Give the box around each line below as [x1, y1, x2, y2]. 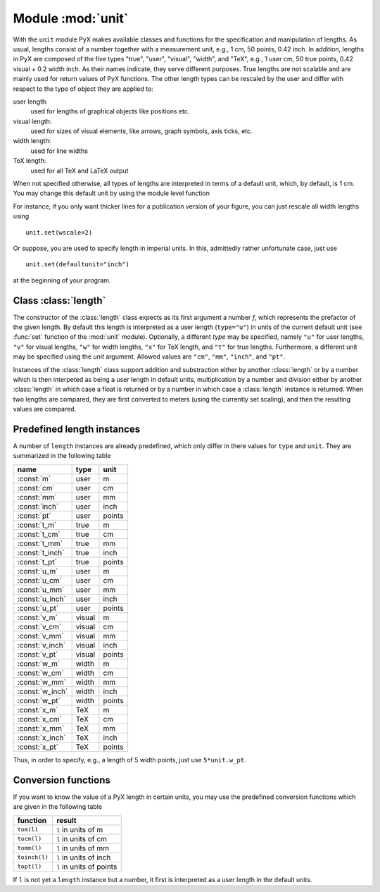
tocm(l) [17, 835, 42, 843]
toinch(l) [17, 853, 49, 861]
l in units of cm [56, 834, 107, 843]
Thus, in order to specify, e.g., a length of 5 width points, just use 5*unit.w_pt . [13, 755, 246, 764]
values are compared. [13, 405, 77, 414]
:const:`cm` [17, 483, 56, 493]
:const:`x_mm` [17, 723, 65, 733]
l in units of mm [56, 843, 109, 853]
